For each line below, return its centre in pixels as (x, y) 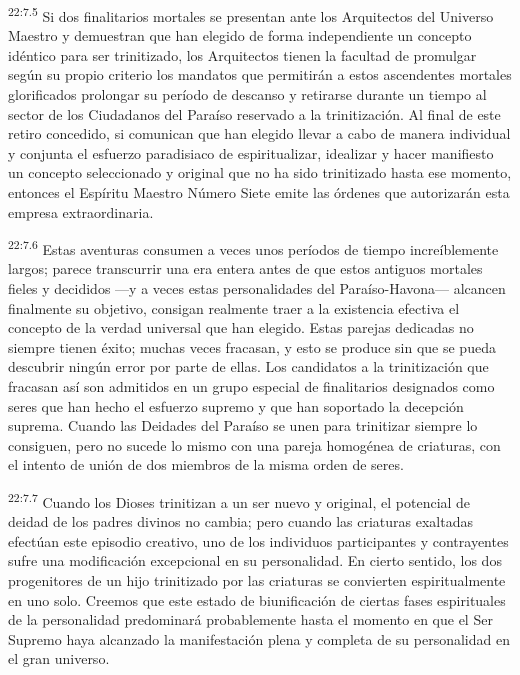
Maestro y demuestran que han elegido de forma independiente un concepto (240, 35)
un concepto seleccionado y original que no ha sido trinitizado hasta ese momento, (260, 172)
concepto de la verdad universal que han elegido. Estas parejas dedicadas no (241, 327)
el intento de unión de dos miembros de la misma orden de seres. (206, 464)
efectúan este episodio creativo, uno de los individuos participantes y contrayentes (258, 540)
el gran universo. (59, 658)
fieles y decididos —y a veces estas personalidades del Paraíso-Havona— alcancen (257, 288)
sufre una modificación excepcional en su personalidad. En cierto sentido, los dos (255, 560)
